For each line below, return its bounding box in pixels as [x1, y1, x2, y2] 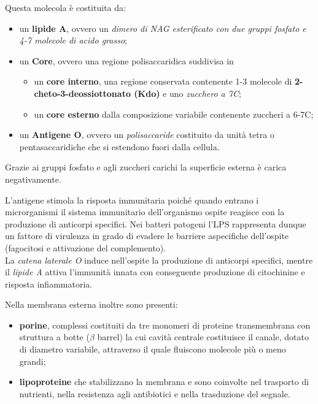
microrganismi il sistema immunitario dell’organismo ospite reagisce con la [5, 205, 285, 218]
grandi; [19, 354, 46, 367]
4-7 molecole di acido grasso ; [19, 34, 127, 47]
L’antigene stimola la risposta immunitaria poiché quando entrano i [5, 193, 259, 206]
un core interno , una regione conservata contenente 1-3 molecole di [34, 75, 292, 88]
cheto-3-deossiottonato [34, 86, 131, 99]
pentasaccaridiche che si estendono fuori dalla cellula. [19, 140, 220, 153]
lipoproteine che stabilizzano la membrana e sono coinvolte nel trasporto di [19, 375, 309, 388]
